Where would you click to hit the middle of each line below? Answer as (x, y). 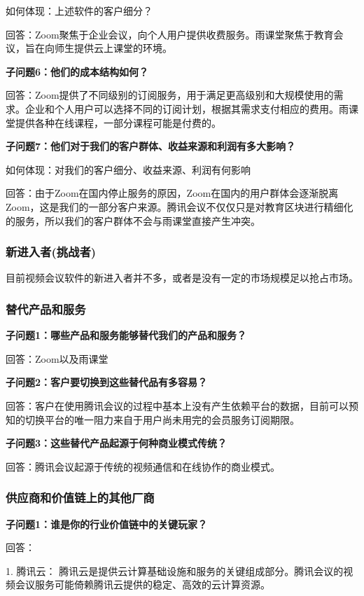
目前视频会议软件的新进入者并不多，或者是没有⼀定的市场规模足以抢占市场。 (182, 278)
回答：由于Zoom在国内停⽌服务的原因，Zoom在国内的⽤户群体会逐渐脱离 (172, 193)
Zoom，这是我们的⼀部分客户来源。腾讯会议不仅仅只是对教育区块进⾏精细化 (180, 206)
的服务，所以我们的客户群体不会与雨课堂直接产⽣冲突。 (133, 220)
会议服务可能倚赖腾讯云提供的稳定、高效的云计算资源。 (142, 584)
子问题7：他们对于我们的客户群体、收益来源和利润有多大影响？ (151, 146)
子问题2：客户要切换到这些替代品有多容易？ (107, 382)
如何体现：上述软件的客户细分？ (79, 11)
